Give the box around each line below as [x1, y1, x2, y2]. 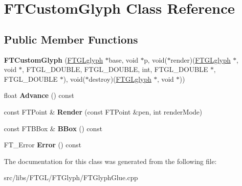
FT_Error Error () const [4, 139, 82, 150]
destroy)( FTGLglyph [88, 73, 152, 84]
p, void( [144, 54, 168, 65]
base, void [109, 54, 138, 65]
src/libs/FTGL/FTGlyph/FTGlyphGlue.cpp [4, 172, 138, 183]
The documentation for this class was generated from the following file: [4, 156, 217, 166]
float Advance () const [4, 90, 74, 100]
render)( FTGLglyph [171, 54, 231, 65]
